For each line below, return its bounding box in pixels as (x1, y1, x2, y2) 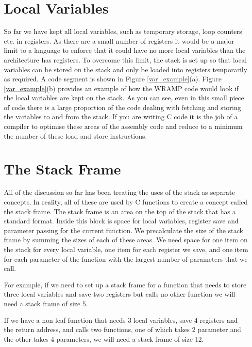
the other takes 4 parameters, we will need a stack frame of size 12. (4, 333, 204, 344)
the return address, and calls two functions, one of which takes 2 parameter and (4, 324, 241, 334)
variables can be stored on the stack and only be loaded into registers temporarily (4, 64, 248, 74)
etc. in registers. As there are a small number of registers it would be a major (4, 35, 234, 46)
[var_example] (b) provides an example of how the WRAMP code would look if (4, 83, 239, 93)
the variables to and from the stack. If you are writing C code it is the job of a (4, 111, 238, 122)
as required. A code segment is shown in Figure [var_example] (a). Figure (4, 74, 222, 84)
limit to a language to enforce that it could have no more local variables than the (4, 45, 246, 55)
